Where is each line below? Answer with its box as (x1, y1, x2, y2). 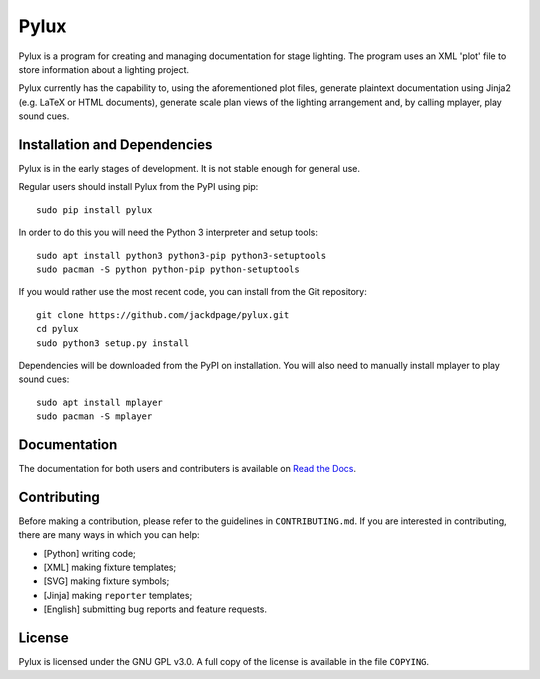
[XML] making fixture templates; (43, 561, 177, 574)
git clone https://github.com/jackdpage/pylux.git (36, 309, 290, 320)
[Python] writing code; (43, 547, 137, 559)
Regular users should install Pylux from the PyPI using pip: (18, 181, 259, 193)
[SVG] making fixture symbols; (43, 575, 170, 587)
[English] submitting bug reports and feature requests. (43, 603, 267, 615)
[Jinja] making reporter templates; (43, 589, 193, 601)
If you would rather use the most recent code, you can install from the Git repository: (18, 286, 367, 298)
